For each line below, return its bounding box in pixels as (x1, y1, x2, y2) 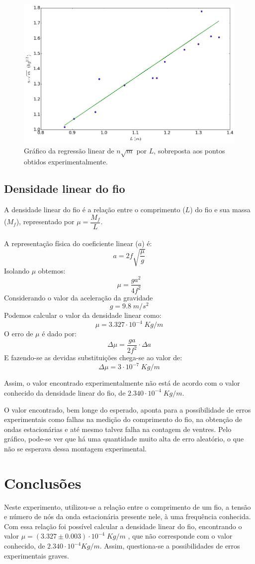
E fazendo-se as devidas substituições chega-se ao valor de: (4, 352, 182, 363)
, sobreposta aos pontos (154, 145, 225, 155)
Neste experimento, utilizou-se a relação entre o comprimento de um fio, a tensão (4, 501, 251, 512)
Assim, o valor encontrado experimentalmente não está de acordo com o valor (4, 378, 240, 388)
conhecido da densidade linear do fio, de (4, 387, 126, 398)
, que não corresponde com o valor (128, 531, 233, 541)
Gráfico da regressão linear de (24, 145, 114, 155)
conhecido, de (4, 541, 45, 551)
